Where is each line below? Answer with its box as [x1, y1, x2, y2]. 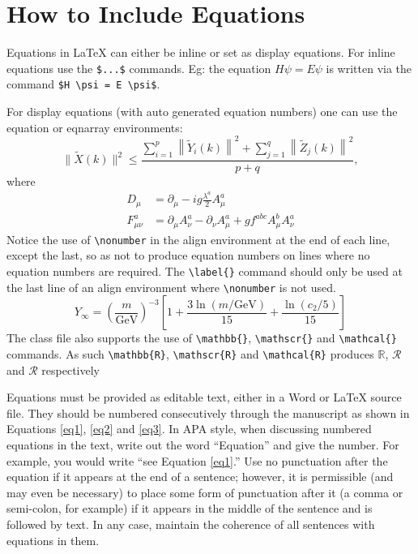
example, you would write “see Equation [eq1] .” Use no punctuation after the [6, 452, 388, 469]
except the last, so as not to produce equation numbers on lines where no [6, 247, 370, 264]
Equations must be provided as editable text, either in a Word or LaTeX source [6, 389, 402, 406]
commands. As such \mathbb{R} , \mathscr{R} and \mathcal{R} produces [6, 346, 374, 363]
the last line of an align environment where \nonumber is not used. [6, 278, 336, 295]
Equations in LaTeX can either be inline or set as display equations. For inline [6, 44, 395, 61]
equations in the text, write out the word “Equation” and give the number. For [6, 436, 399, 453]
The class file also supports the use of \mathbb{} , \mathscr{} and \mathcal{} [6, 329, 397, 346]
